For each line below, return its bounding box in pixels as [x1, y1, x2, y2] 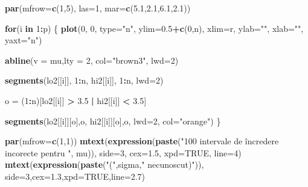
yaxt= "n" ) [5, 34, 42, 46]
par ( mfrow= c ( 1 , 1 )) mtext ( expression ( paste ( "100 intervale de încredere [5, 135, 279, 147]
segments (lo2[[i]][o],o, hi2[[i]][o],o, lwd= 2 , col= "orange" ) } [5, 114, 221, 127]
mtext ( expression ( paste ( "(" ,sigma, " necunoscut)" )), [5, 158, 204, 171]
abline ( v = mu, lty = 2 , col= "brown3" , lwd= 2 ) [5, 54, 179, 66]
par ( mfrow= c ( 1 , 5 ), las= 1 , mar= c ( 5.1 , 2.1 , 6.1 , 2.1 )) [5, 2, 191, 14]
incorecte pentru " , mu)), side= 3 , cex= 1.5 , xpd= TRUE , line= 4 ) [5, 146, 242, 159]
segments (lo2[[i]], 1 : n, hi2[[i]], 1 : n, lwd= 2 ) [5, 74, 164, 87]
